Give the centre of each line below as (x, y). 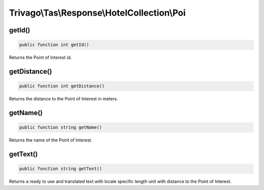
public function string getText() (61, 169)
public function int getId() (54, 45)
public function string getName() (61, 128)
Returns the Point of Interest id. (40, 58)
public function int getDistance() (62, 86)
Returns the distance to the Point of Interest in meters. (64, 99)
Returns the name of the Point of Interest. (51, 140)
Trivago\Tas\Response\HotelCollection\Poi (97, 13)
